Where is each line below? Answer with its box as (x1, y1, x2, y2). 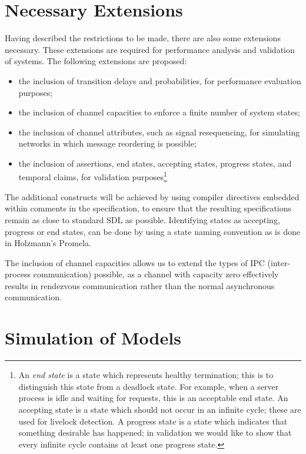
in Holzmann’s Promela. (5, 237, 91, 249)
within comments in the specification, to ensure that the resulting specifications (5, 202, 292, 214)
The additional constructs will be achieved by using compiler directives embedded (5, 190, 300, 203)
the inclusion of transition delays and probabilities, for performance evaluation (18, 74, 301, 87)
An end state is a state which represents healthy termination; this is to (18, 369, 274, 381)
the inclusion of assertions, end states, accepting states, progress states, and (18, 157, 292, 169)
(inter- (267, 256, 291, 269)
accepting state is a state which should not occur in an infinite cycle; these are (18, 403, 301, 415)
